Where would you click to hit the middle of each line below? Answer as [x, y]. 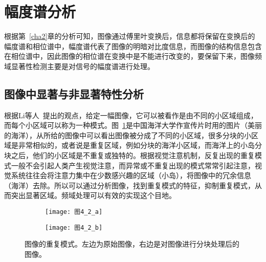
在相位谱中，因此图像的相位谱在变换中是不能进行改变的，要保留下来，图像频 [133, 56]
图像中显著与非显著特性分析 [74, 93]
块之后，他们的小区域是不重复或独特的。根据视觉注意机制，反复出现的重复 [129, 155]
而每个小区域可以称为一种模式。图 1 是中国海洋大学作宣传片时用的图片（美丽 [133, 125]
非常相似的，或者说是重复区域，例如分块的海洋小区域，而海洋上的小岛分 [140, 145]
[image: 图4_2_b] [74, 227]
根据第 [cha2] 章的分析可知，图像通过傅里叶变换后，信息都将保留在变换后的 [130, 36]
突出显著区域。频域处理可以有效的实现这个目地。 [93, 195]
